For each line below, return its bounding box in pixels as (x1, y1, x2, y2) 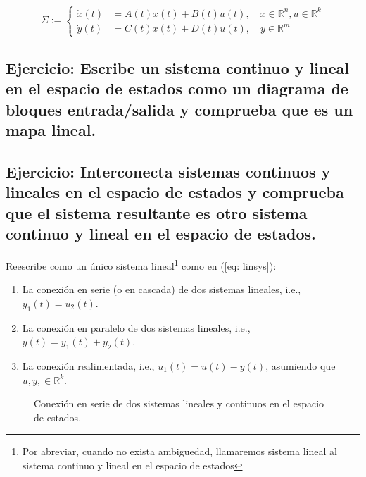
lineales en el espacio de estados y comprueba (6, 181, 344, 203)
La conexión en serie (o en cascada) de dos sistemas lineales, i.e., (22, 282, 301, 297)
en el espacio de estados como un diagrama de (6, 78, 348, 99)
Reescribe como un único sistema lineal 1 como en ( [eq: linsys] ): (6, 256, 277, 273)
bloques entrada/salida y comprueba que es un (6, 98, 353, 120)
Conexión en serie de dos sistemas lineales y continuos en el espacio (34, 396, 324, 411)
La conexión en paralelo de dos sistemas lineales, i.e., (22, 320, 251, 335)
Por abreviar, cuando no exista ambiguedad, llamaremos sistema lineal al (22, 444, 337, 459)
